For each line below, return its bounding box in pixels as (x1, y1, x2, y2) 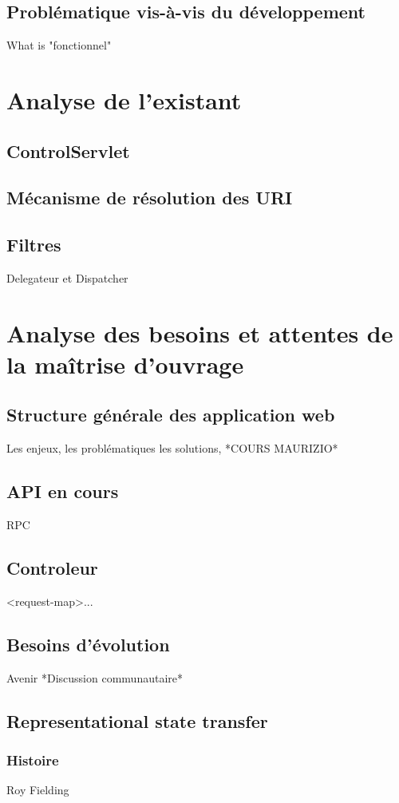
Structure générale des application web (6, 402, 335, 427)
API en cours (6, 479, 119, 504)
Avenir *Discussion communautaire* (6, 669, 184, 686)
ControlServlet (6, 138, 130, 163)
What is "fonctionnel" (6, 37, 112, 53)
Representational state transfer (6, 708, 268, 733)
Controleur (6, 556, 98, 580)
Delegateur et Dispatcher (6, 269, 128, 286)
